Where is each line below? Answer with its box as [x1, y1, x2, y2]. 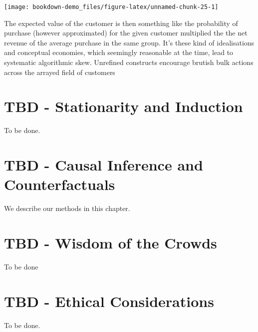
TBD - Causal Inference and [4, 154, 203, 175]
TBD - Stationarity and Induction [4, 96, 243, 116]
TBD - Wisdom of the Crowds [4, 232, 217, 253]
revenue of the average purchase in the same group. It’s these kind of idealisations [4, 37, 255, 47]
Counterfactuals [4, 174, 115, 194]
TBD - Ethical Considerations [4, 290, 214, 311]
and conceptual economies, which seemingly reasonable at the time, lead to [4, 47, 234, 57]
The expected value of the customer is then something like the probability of [4, 17, 238, 28]
